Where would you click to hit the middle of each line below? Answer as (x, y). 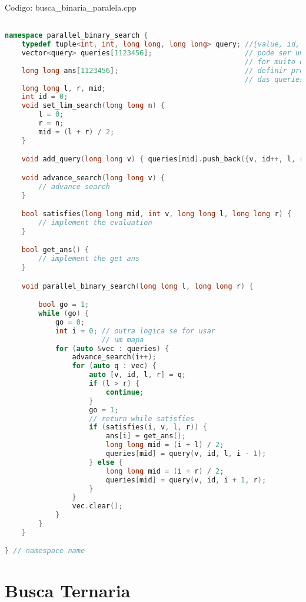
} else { (106, 462)
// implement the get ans (89, 259)
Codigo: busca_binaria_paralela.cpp (71, 7)
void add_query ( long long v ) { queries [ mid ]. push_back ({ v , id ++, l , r (163, 159)
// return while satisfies (142, 419)
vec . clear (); (97, 506)
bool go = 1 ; (64, 305)
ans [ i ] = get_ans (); (146, 436)
